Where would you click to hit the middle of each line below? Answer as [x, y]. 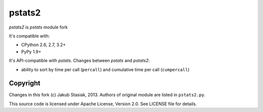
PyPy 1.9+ [31, 51]
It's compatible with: [29, 36]
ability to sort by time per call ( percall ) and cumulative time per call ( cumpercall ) [105, 69]
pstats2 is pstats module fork [38, 27]
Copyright [25, 83]
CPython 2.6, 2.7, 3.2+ [43, 45]
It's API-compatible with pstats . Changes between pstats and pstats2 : [79, 61]
